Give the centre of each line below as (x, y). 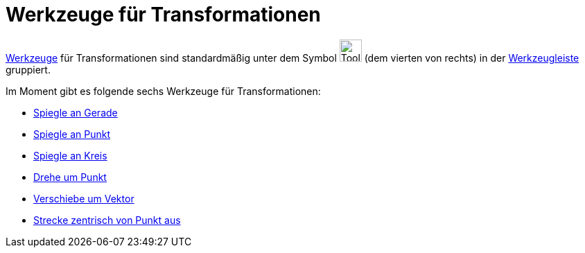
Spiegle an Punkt (72, 134)
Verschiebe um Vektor (84, 198)
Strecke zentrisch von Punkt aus (107, 220)
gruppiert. (28, 69)
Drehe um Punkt (70, 177)
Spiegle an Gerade (76, 112)
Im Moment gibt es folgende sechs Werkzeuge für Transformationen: (163, 91)
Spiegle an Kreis (70, 155)
